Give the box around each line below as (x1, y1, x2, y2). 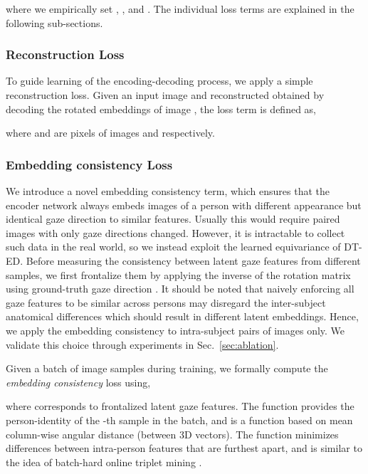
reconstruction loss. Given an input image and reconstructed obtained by (6, 88, 325, 102)
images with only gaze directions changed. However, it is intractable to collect (6, 225, 345, 240)
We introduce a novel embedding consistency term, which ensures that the (6, 184, 330, 198)
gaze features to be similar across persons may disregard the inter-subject (6, 295, 326, 310)
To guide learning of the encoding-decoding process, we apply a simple (6, 73, 313, 88)
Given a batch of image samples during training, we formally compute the (6, 361, 328, 376)
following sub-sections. (6, 15, 103, 30)
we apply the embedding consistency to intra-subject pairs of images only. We (6, 322, 345, 337)
